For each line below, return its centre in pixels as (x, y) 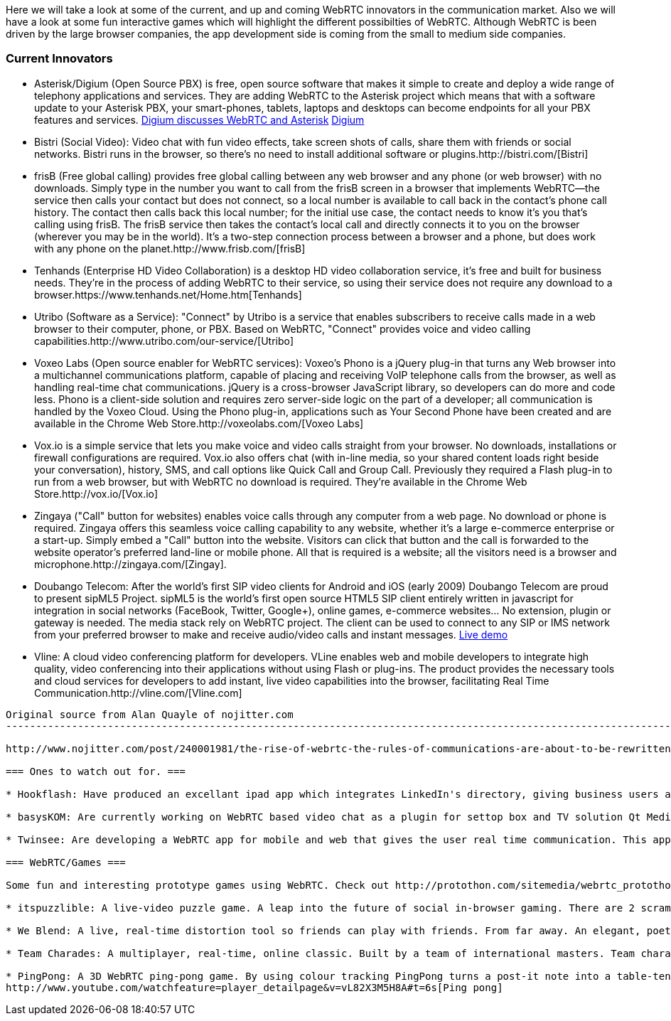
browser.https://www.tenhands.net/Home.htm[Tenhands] (168, 294)
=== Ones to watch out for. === (96, 771)
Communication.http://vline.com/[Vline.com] (138, 693)
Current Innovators (59, 59)
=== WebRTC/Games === (66, 862)
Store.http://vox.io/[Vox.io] (96, 493)
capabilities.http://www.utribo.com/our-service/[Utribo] (164, 341)
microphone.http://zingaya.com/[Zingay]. (130, 564)
